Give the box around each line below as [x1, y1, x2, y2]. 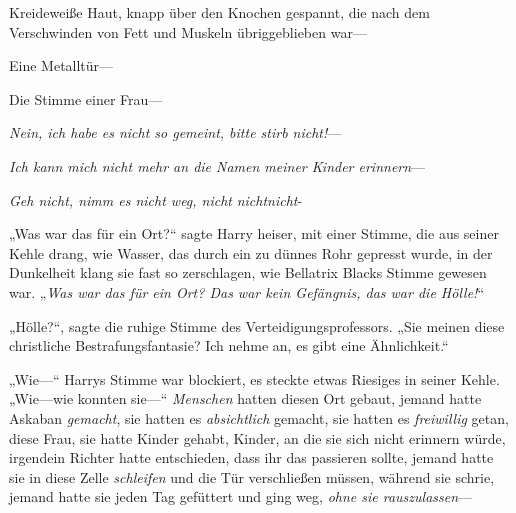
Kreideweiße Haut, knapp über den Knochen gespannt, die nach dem [9, 2, 430, 22]
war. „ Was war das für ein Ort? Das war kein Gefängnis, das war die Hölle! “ [9, 281, 485, 302]
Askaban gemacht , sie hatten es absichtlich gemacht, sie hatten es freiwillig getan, [9, 407, 509, 428]
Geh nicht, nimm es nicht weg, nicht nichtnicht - [9, 189, 303, 210]
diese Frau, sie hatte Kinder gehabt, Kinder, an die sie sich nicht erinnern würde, [9, 427, 506, 448]
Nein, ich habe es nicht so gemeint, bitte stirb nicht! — [9, 122, 342, 143]
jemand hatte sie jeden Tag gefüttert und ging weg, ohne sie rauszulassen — [9, 486, 473, 507]
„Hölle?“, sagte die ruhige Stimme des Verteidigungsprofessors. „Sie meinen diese [9, 315, 505, 336]
